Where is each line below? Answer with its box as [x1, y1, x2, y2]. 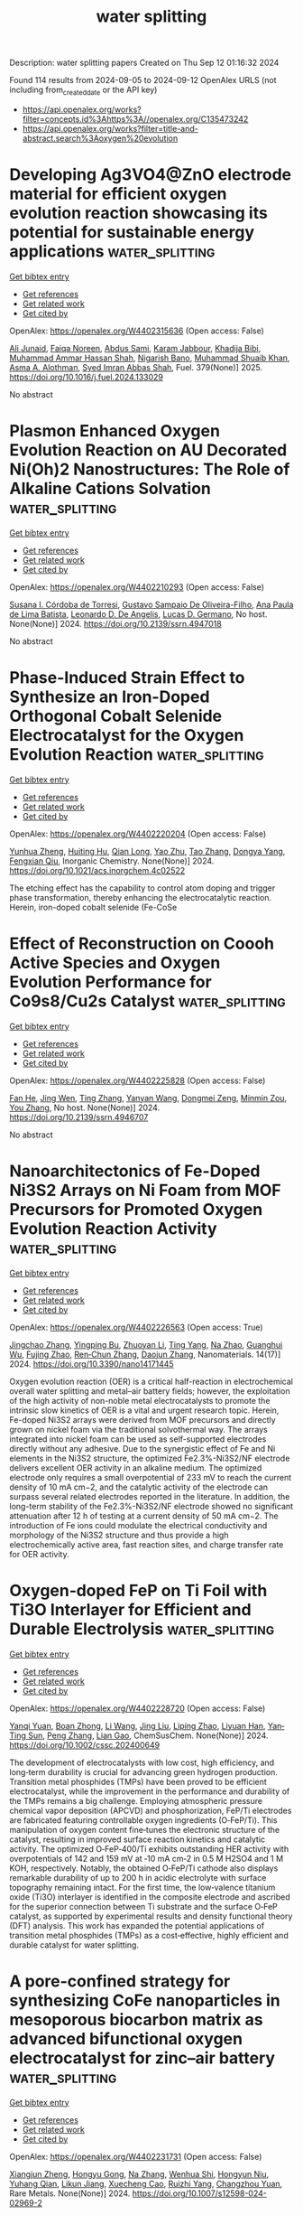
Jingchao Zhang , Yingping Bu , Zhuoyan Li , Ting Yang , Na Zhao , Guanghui [9, 1339, 283, 1350]
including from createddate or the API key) [9, 84, 158, 97]
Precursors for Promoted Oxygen [9, 1199, 263, 1220]
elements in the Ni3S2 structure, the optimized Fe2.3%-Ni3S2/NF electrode [9, 1453, 290, 1463]
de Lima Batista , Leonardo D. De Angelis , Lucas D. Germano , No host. [9, 608, 268, 620]
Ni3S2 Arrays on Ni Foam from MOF [9, 1180, 281, 1201]
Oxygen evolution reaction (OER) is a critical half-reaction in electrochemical [9, 1376, 294, 1387]
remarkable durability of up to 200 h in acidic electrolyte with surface [9, 1872, 267, 1883]
